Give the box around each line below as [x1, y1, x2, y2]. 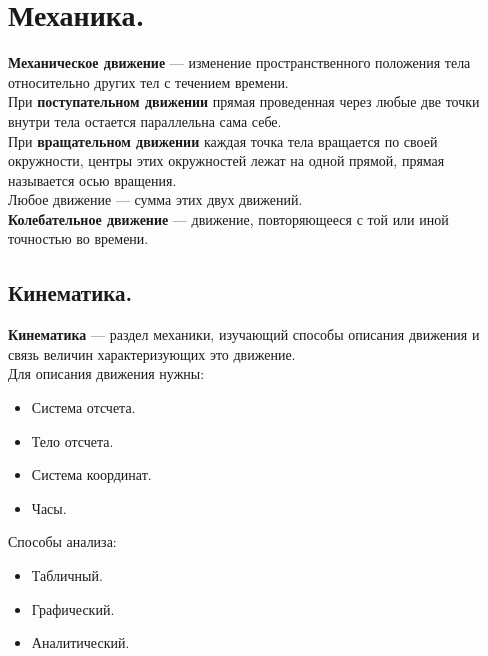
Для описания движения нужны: [8, 363, 205, 384]
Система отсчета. [31, 397, 136, 418]
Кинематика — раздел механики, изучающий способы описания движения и [8, 324, 480, 345]
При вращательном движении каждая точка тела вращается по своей [8, 130, 438, 151]
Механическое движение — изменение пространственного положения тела [8, 52, 471, 73]
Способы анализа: [8, 531, 117, 552]
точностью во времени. [8, 228, 149, 249]
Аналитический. [31, 632, 130, 653]
